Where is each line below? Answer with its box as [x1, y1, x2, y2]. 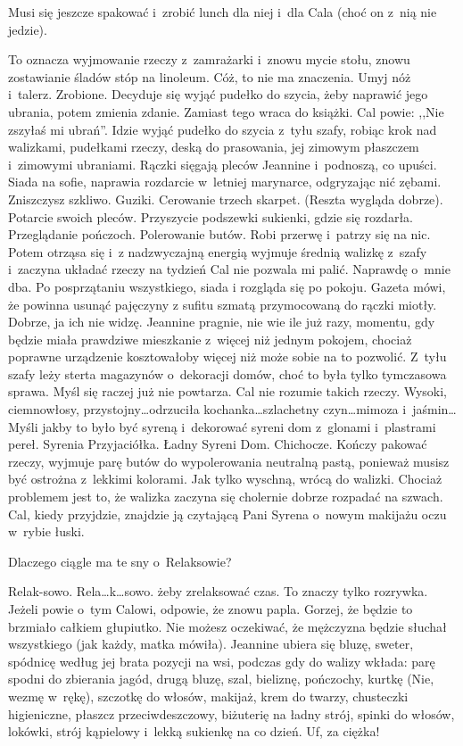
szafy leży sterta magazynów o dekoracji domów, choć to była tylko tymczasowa [8, 364, 447, 383]
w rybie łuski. [8, 522, 85, 541]
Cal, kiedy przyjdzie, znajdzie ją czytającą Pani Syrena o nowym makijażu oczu [8, 504, 447, 523]
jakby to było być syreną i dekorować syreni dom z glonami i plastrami [42, 417, 436, 435]
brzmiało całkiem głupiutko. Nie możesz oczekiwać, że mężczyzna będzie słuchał [8, 617, 447, 635]
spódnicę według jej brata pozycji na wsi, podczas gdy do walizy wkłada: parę [8, 651, 435, 670]
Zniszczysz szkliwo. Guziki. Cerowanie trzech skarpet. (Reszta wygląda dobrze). [8, 189, 443, 208]
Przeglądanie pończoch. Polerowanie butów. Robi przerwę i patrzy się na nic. [8, 225, 431, 244]
